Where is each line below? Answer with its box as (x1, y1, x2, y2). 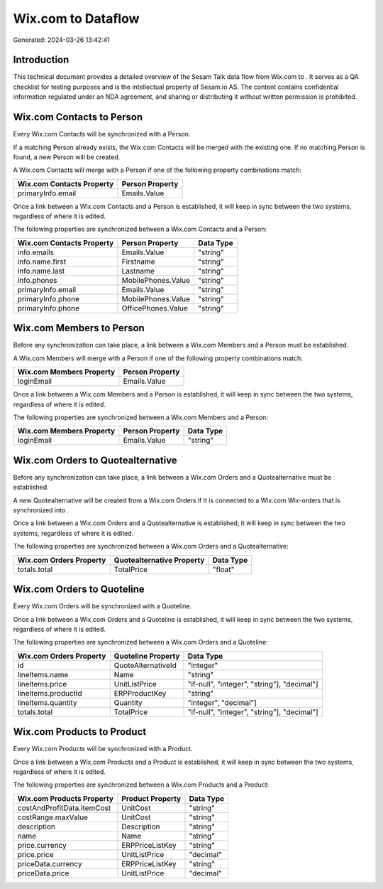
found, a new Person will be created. (13, 153, 121, 161)
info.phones (17, 275, 57, 285)
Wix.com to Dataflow (13, 11, 140, 26)
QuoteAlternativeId (113, 660, 177, 670)
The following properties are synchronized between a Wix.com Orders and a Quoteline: (13, 638, 269, 647)
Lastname (121, 266, 155, 276)
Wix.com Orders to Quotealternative (13, 454, 177, 466)
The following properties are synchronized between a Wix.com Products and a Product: (13, 780, 270, 789)
